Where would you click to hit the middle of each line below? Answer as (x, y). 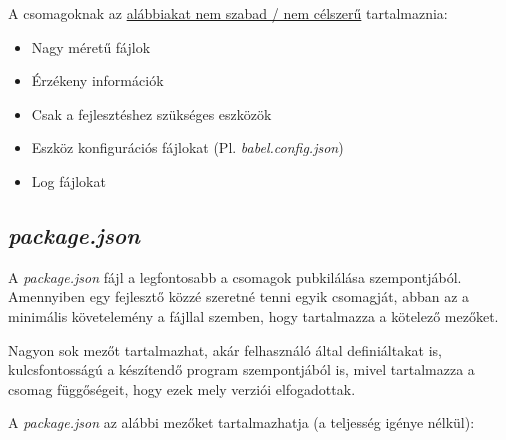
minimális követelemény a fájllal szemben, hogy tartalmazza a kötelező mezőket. (253, 315)
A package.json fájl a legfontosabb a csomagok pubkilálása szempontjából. (235, 276)
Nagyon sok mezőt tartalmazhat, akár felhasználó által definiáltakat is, (225, 349)
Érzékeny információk (97, 80)
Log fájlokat (68, 180)
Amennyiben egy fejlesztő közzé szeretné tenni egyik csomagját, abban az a (239, 296)
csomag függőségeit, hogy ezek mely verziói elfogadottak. (182, 388)
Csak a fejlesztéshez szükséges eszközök (151, 113)
